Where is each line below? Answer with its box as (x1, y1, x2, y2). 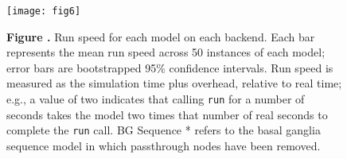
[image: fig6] (6, 6, 81, 17)
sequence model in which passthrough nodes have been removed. (6, 137, 321, 153)
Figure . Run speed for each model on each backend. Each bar (6, 28, 315, 45)
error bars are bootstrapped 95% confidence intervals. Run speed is (6, 59, 333, 76)
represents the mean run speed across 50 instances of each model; (6, 44, 326, 60)
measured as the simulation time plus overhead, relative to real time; (6, 75, 342, 91)
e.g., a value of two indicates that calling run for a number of (6, 91, 305, 107)
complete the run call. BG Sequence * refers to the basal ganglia (6, 122, 321, 138)
